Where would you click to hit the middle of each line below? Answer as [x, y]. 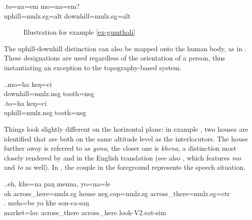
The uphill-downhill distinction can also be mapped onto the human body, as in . [125, 48]
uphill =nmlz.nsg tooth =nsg [45, 112]
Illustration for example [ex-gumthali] [79, 32]
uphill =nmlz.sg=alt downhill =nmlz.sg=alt [67, 15]
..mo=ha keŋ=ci [28, 84]
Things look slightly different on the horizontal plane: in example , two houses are [126, 129]
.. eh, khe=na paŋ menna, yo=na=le [57, 183]
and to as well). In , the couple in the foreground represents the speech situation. [125, 167]
